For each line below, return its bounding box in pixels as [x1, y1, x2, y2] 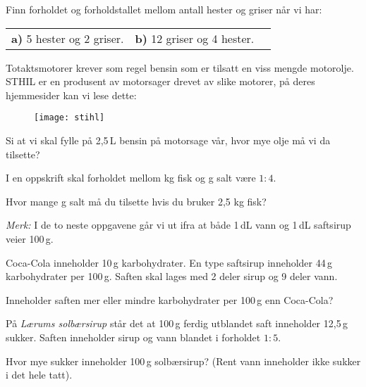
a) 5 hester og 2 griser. [11, 30, 124, 46]
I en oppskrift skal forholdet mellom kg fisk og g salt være [6, 170, 256, 185]
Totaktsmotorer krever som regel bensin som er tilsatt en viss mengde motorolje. [6, 60, 354, 75]
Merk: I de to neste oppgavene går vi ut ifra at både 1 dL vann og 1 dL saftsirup [6, 217, 351, 232]
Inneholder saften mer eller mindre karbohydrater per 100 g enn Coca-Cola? [6, 292, 334, 307]
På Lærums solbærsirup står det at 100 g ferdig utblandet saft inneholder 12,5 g [6, 316, 348, 331]
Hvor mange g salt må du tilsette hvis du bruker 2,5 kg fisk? [6, 193, 267, 208]
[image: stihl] [34, 113, 105, 123]
